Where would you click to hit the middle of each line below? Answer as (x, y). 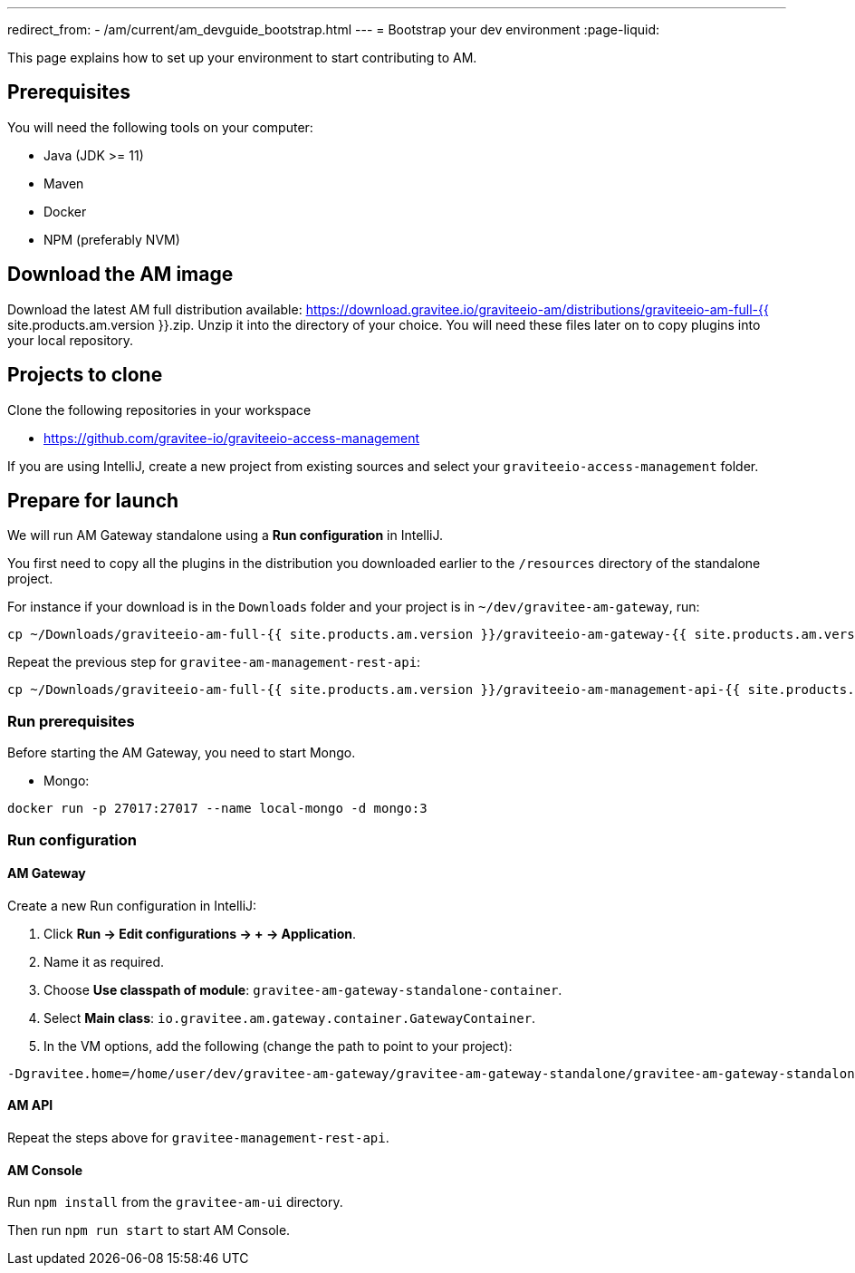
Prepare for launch (93, 500)
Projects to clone (85, 375)
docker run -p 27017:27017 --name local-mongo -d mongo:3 (217, 809)
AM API (30, 1105)
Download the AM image (120, 275)
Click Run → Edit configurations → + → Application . (200, 933)
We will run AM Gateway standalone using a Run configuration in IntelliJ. (226, 535)
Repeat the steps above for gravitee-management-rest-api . (198, 1137)
